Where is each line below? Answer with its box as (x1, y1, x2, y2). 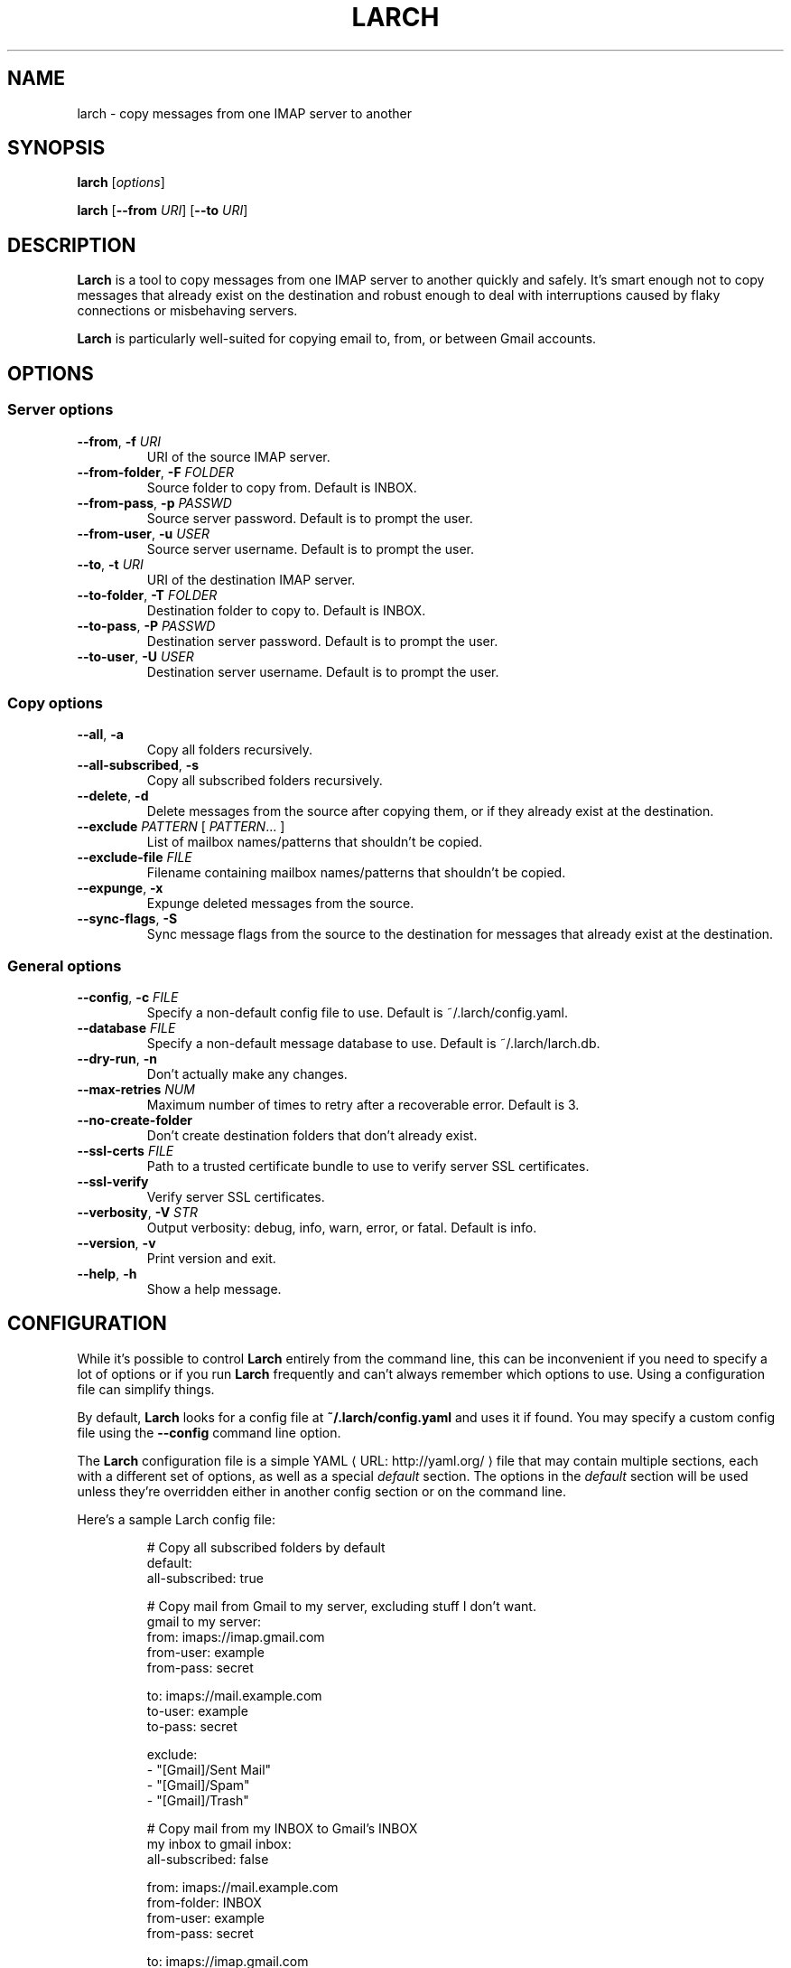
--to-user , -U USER (77, 648, 194, 664)
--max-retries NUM (77, 1082, 195, 1097)
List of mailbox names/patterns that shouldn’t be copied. (146, 834, 483, 850)
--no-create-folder (77, 1112, 192, 1128)
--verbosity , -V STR (77, 1204, 199, 1220)
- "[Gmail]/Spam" (146, 1776, 250, 1793)
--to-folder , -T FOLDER (77, 586, 218, 603)
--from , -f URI (77, 433, 162, 449)
